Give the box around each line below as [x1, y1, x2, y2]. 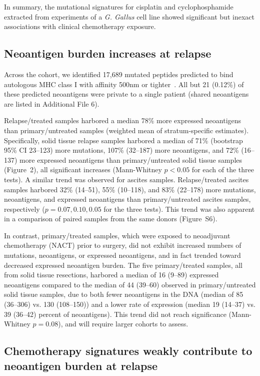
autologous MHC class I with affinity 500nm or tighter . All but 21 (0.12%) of [4, 79, 244, 89]
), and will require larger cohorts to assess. [58, 318, 188, 329]
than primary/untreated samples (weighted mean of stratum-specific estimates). [4, 125, 249, 135]
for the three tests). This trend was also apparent [103, 203, 255, 214]
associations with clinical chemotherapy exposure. [4, 21, 156, 32]
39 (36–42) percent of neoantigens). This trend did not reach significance [4, 308, 226, 319]
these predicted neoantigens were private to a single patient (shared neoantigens [4, 89, 249, 99]
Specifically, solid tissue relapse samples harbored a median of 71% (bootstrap [4, 135, 243, 145]
